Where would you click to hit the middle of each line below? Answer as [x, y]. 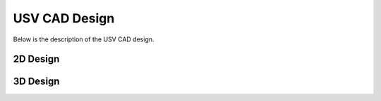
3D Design [36, 82]
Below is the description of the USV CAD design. [84, 39]
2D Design [36, 59]
